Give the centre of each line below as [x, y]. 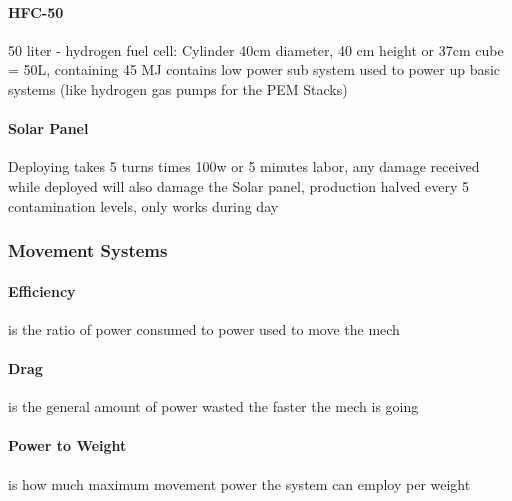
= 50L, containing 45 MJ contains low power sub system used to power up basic [254, 69]
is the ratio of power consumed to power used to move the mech [204, 328]
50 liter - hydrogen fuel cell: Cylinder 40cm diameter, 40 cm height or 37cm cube [256, 49]
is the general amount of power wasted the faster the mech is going [213, 406]
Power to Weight [67, 445]
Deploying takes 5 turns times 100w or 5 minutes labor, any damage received [244, 166]
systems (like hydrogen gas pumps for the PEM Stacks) [178, 88]
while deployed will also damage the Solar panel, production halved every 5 [239, 185]
